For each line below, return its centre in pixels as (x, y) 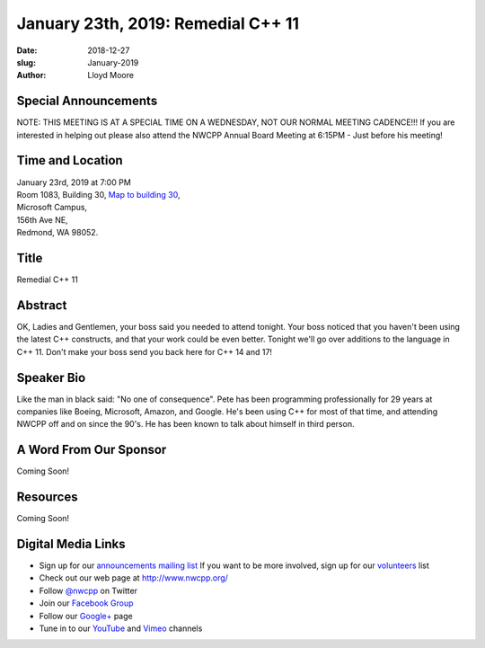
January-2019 (113, 62)
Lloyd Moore (111, 75)
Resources (47, 497)
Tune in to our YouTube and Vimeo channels (121, 628)
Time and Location (70, 160)
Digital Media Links (71, 544)
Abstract (42, 305)
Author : (31, 75)
